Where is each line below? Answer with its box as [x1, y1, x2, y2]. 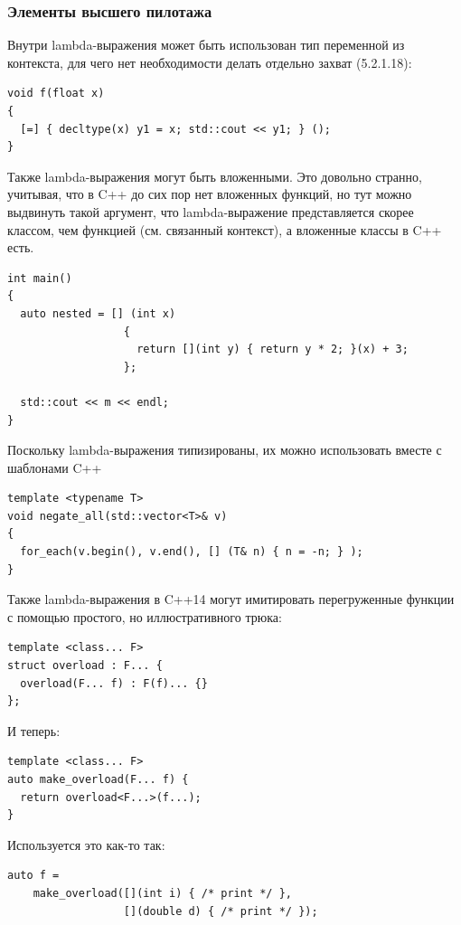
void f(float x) [7, 87, 105, 100]
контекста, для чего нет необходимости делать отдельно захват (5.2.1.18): [7, 52, 412, 71]
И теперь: [7, 721, 61, 740]
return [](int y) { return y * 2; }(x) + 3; [136, 343, 409, 356]
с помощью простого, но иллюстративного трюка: [7, 607, 282, 626]
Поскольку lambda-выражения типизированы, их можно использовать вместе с [7, 440, 442, 459]
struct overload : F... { [7, 659, 163, 673]
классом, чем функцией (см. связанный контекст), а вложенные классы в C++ [7, 220, 442, 239]
